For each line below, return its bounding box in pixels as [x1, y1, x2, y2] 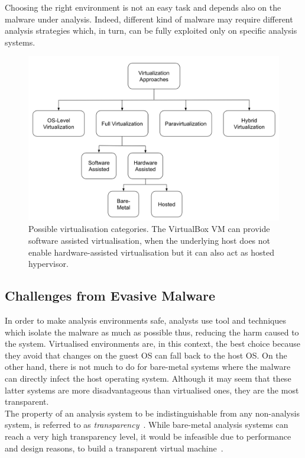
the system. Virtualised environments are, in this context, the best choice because [5, 337, 300, 350]
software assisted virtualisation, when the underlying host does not [28, 234, 271, 246]
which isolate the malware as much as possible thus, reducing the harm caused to [5, 325, 299, 338]
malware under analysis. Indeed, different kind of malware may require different [5, 12, 293, 25]
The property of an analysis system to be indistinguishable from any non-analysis [5, 407, 300, 419]
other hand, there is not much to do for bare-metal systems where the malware [5, 360, 291, 373]
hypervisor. [28, 257, 69, 270]
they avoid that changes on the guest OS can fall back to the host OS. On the [5, 349, 287, 361]
